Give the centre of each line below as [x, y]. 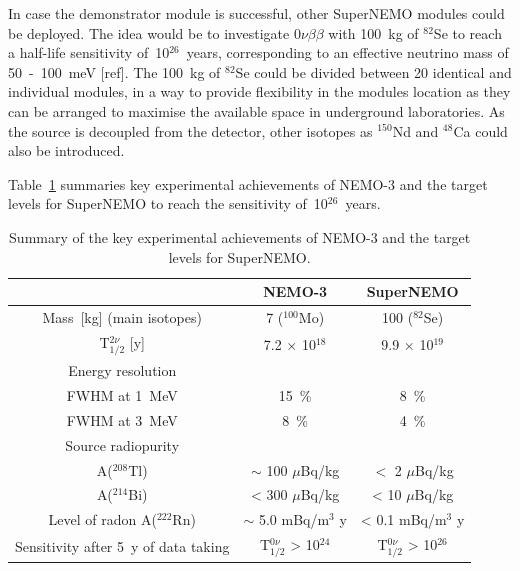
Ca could [480, 130]
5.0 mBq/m [294, 519]
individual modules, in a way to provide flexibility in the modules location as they [259, 91]
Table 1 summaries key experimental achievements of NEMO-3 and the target [248, 183]
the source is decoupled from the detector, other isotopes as [190, 130]
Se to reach [467, 32]
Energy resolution [122, 370]
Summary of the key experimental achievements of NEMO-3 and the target [240, 236]
